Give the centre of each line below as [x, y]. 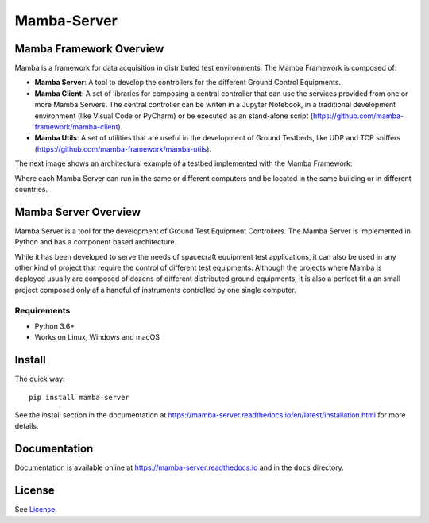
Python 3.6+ [55, 326]
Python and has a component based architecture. [96, 242]
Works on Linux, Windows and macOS [97, 337]
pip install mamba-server [79, 397]
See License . [36, 510]
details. [27, 426]
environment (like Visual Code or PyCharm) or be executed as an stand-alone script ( [174, 116]
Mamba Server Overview [78, 212]
